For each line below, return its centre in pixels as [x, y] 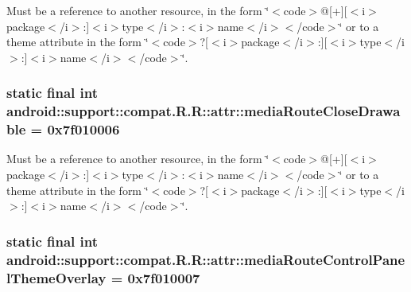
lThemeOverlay [56, 277]
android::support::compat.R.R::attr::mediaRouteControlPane [206, 259]
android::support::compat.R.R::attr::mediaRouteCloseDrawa [204, 111]
